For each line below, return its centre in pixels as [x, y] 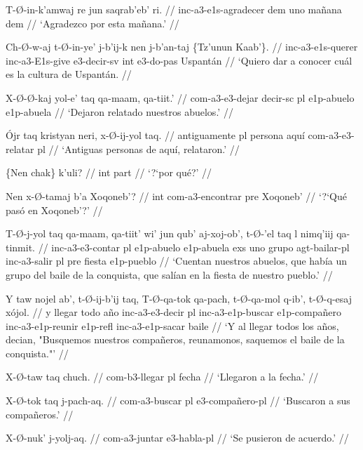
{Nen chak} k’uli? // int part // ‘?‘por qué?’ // [109, 172]
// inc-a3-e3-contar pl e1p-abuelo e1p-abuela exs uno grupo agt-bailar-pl [194, 247]
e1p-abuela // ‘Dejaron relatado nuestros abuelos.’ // [119, 111]
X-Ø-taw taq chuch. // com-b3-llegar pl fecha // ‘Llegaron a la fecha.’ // [162, 377]
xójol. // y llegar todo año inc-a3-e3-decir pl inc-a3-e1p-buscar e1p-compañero [173, 312]
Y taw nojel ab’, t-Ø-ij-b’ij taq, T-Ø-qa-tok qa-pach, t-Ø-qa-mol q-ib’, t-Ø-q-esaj [179, 298]
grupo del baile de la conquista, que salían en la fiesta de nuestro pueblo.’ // [169, 274]
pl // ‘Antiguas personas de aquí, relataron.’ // [138, 148]
